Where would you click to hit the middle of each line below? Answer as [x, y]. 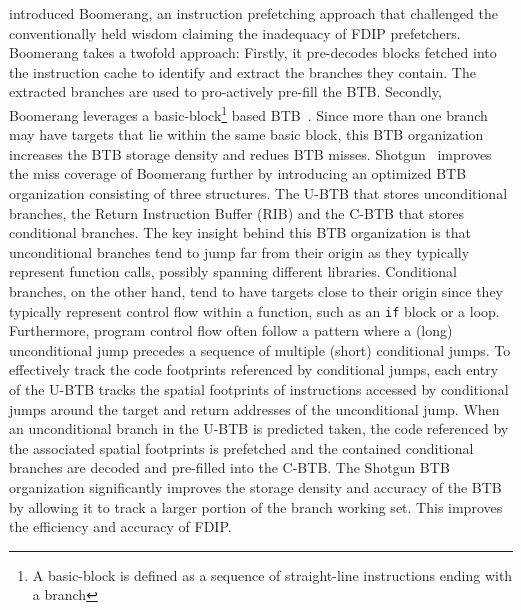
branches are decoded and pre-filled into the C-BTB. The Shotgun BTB [229, 467]
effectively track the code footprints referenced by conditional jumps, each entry [254, 369]
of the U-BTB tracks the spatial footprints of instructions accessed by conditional [259, 389]
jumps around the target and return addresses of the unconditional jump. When [254, 408]
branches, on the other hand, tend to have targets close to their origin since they [256, 290]
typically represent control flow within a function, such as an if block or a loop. [254, 310]
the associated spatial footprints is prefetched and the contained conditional [241, 447]
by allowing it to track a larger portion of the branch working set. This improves [256, 506]
